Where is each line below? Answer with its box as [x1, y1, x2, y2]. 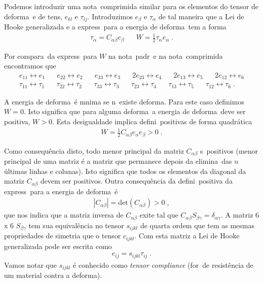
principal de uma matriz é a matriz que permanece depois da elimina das [4, 156, 232, 166]
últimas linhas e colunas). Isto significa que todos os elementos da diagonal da [4, 165, 246, 176]
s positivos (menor [200, 145, 258, 156]
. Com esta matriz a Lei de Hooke [134, 230, 240, 241]
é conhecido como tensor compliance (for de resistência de [73, 259, 253, 270]
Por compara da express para [4, 50, 97, 61]
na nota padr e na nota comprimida [108, 50, 223, 61]
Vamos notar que [4, 259, 57, 270]
